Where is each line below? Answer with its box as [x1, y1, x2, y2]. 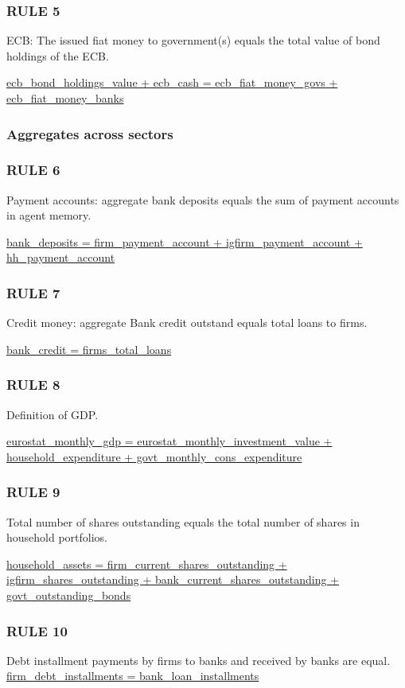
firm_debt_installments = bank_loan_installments [6, 667, 259, 684]
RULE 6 [6, 160, 60, 180]
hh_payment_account [6, 249, 115, 266]
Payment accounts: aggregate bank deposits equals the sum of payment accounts [6, 191, 399, 208]
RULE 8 [6, 375, 60, 395]
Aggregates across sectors [6, 123, 173, 143]
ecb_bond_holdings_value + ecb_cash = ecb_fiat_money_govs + [6, 74, 338, 91]
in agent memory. [6, 207, 92, 224]
